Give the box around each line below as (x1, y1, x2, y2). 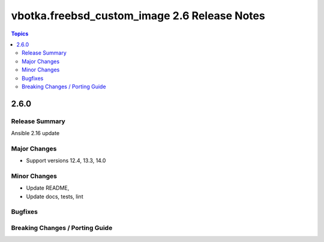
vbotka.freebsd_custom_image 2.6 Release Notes (11, 9, 265, 22)
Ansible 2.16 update (11, 130, 60, 137)
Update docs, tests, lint (26, 193, 83, 200)
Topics (11, 30, 29, 37)
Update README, (26, 184, 70, 192)
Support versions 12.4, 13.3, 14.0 (26, 157, 106, 165)
